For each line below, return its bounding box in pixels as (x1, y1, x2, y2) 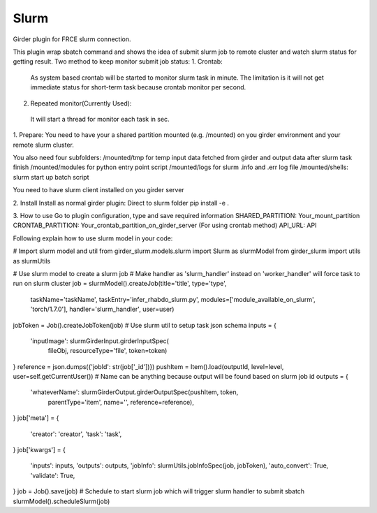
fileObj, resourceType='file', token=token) (47, 347, 168, 355)
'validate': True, (30, 471, 75, 479)
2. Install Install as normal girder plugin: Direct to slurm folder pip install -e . (13, 198, 230, 207)
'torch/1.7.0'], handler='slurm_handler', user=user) (30, 305, 175, 314)
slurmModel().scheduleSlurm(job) (13, 497, 110, 505)
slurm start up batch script (13, 173, 90, 181)
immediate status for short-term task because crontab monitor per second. (30, 83, 246, 92)
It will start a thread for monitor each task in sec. (30, 115, 170, 123)
